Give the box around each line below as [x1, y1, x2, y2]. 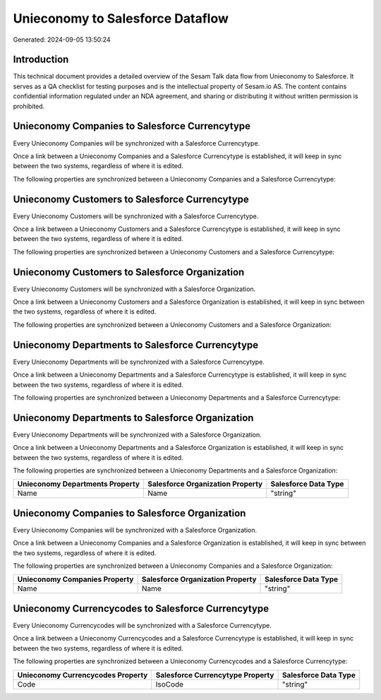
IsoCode [155, 679, 183, 689]
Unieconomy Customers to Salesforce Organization [13, 266, 245, 278]
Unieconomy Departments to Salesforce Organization [13, 412, 254, 424]
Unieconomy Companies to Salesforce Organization [13, 507, 246, 519]
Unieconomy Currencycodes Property [17, 670, 148, 680]
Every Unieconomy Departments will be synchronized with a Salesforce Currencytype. [13, 357, 265, 366]
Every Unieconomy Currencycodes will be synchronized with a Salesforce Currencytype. [13, 622, 272, 629]
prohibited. [13, 102, 45, 110]
